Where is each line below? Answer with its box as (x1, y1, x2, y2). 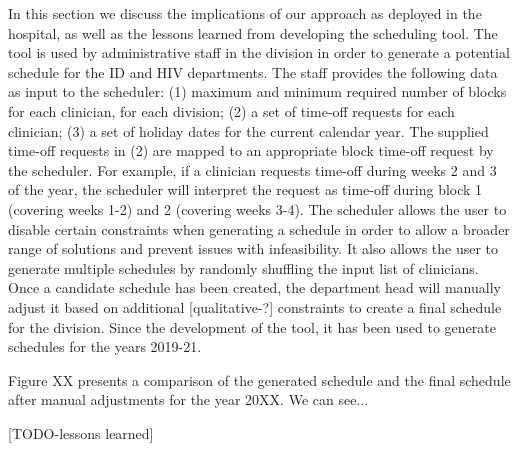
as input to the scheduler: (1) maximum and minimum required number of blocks (8, 81, 507, 102)
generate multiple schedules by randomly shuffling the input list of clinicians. (8, 257, 479, 278)
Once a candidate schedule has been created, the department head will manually (8, 277, 501, 298)
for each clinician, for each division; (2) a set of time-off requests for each (8, 100, 455, 121)
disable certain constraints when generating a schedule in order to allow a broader (8, 218, 510, 239)
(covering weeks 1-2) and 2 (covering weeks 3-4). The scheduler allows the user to (8, 198, 507, 219)
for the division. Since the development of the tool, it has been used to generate (8, 316, 496, 337)
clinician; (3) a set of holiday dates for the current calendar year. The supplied (8, 120, 489, 141)
